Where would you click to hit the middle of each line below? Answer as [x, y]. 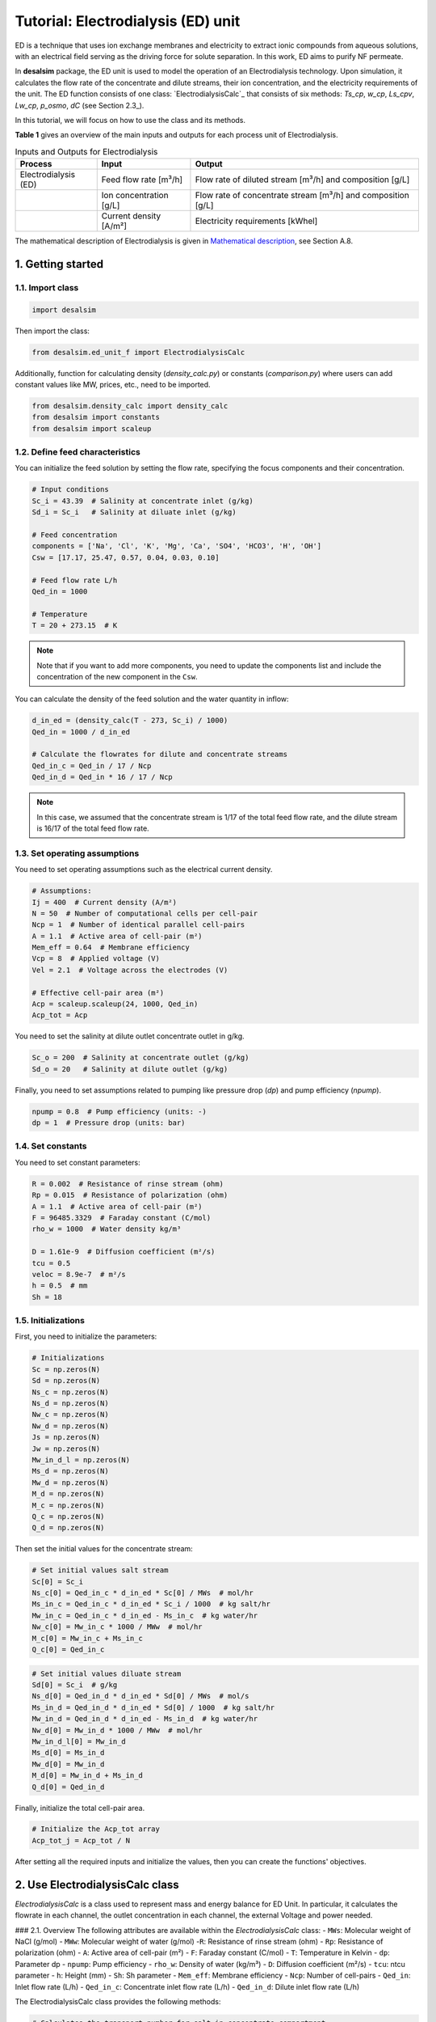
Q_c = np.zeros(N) [68, 1516]
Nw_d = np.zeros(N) [70, 1426]
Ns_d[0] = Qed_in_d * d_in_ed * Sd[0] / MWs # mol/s [140, 1696]
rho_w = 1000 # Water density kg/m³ [107, 1229]
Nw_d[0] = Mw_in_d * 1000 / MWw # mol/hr [117, 1730]
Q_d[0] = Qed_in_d [68, 1787]
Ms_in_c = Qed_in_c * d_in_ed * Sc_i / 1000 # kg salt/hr [151, 1604]
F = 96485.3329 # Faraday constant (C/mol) [122, 1218]
